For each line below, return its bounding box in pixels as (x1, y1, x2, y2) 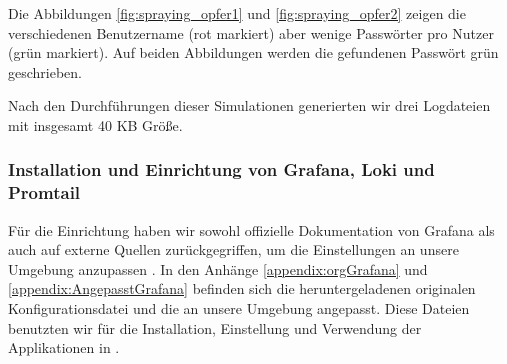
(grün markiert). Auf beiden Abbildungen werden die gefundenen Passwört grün (8, 42, 499, 63)
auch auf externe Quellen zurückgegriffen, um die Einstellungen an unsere (8, 239, 459, 260)
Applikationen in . (8, 337, 120, 358)
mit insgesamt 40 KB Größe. (8, 114, 183, 135)
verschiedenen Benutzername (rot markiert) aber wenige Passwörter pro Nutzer (8, 22, 494, 43)
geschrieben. (8, 61, 83, 82)
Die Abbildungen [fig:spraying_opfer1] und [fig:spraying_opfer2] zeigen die (8, 3, 466, 23)
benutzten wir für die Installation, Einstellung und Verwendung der (8, 317, 422, 338)
